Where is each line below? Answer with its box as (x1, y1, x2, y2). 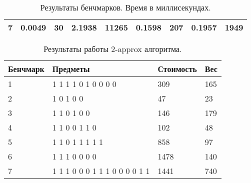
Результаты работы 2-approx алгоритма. (43, 43, 182, 54)
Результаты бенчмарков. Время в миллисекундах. (40, 1, 211, 13)
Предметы (52, 63, 90, 74)
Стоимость (157, 63, 197, 74)
